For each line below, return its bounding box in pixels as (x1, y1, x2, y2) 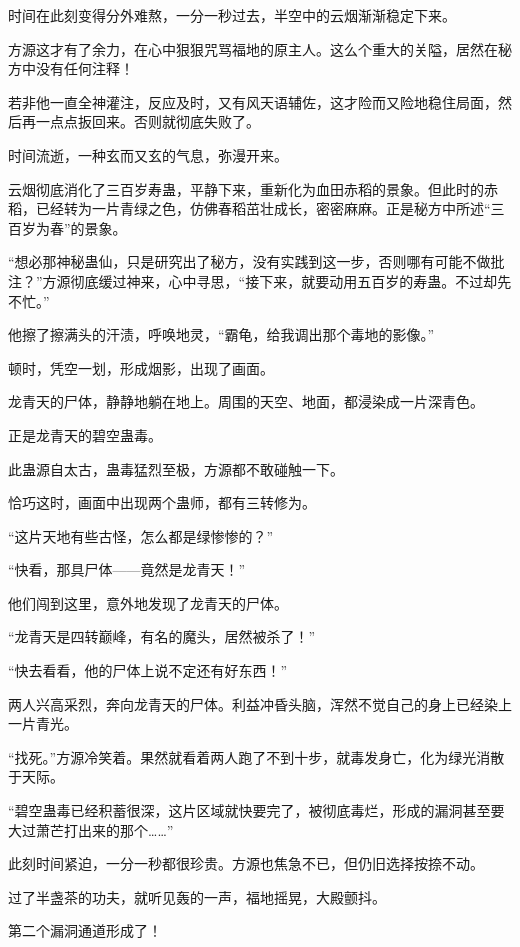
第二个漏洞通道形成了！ (8, 920, 162, 941)
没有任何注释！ (35, 58, 134, 79)
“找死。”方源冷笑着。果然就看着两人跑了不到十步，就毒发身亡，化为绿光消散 (8, 746, 505, 767)
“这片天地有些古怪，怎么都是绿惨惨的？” (8, 525, 274, 546)
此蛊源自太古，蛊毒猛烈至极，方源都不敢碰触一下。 (8, 458, 344, 479)
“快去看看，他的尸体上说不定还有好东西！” (8, 660, 288, 681)
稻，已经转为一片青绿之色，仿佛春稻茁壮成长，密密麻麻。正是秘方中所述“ (8, 198, 491, 219)
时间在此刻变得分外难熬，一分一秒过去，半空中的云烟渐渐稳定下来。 (8, 5, 456, 25)
